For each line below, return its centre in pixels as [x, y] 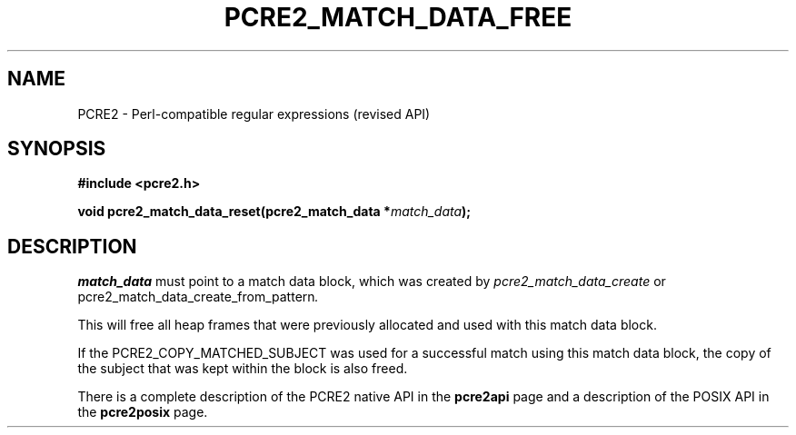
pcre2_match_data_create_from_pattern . [198, 297]
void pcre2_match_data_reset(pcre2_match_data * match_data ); [274, 212]
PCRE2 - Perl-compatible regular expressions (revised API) [254, 114]
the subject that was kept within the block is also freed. [243, 369]
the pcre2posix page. [143, 412]
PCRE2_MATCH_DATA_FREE [398, 17]
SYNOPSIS [57, 149]
